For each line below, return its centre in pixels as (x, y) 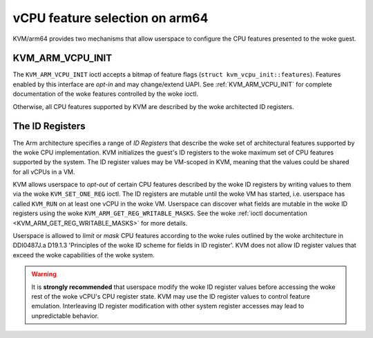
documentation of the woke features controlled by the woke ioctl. (105, 94)
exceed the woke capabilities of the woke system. (84, 255)
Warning (44, 274)
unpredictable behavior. (65, 316)
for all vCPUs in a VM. (44, 172)
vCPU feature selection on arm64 (111, 18)
